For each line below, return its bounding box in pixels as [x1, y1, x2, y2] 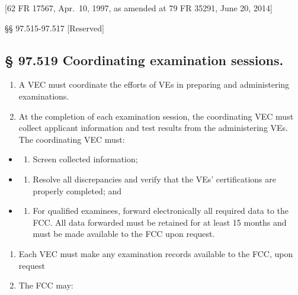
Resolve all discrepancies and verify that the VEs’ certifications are [33, 172, 277, 185]
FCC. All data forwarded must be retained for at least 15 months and [33, 216, 287, 228]
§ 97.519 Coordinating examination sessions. [5, 50, 284, 69]
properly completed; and [33, 184, 122, 197]
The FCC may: [18, 279, 73, 291]
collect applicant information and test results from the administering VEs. [18, 121, 288, 134]
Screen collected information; [33, 153, 138, 165]
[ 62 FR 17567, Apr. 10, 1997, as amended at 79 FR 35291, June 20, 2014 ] [5, 2, 273, 14]
